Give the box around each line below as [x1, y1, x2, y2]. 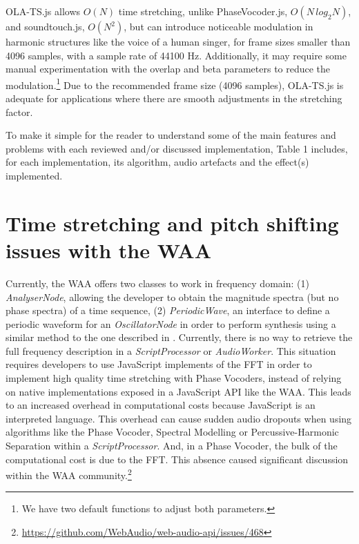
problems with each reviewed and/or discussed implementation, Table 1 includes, [6, 141, 348, 155]
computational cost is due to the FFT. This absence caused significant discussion [6, 451, 349, 466]
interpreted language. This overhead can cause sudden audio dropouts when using [6, 411, 352, 425]
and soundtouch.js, [6, 19, 85, 33]
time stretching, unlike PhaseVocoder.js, [118, 4, 288, 18]
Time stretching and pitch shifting [6, 208, 339, 237]
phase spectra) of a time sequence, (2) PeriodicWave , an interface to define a [6, 303, 330, 318]
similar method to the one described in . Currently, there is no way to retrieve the [6, 330, 353, 344]
